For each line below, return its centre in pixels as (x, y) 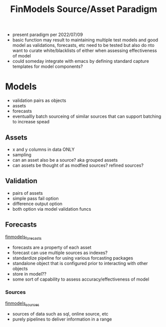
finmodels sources (22, 304)
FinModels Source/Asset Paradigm (84, 9)
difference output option (37, 204)
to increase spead (31, 122)
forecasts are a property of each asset (52, 248)
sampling (22, 155)
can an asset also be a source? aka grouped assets (65, 160)
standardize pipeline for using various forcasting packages (73, 258)
